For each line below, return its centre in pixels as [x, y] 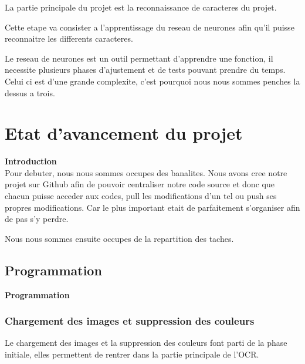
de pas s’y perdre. [37, 219]
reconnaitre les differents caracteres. [69, 38]
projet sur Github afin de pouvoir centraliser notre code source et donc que [140, 184]
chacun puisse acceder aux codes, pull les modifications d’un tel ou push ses [141, 196]
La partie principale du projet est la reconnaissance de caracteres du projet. [141, 7]
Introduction [31, 161]
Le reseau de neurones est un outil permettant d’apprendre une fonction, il [139, 58]
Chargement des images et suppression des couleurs [130, 321]
